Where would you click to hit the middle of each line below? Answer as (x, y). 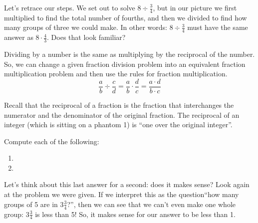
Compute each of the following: (52, 141)
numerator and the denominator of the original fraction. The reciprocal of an (122, 114)
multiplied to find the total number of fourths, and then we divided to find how (126, 17)
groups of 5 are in (31, 204)
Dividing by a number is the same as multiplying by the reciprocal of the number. (129, 54)
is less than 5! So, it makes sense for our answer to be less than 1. (135, 214)
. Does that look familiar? (86, 37)
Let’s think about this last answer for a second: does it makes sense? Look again (127, 184)
